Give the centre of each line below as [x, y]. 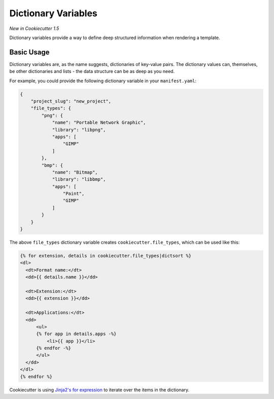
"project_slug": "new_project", [71, 101]
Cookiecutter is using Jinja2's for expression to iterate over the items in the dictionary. [99, 390]
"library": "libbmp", [79, 179]
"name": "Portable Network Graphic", [99, 123]
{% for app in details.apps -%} [76, 334]
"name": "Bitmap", [75, 172]
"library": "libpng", [79, 130]
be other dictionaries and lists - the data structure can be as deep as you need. [92, 72]
